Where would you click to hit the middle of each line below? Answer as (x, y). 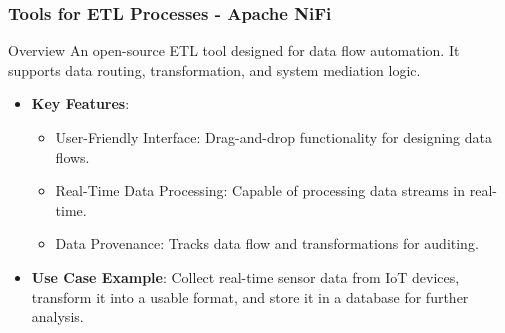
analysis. (57, 316)
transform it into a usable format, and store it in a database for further (250, 296)
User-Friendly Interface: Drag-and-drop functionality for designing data (273, 137)
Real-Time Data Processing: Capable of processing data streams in (260, 190)
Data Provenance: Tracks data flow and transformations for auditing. (267, 243)
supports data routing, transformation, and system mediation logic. (214, 69)
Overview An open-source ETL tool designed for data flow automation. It (234, 50)
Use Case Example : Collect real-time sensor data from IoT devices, (245, 276)
